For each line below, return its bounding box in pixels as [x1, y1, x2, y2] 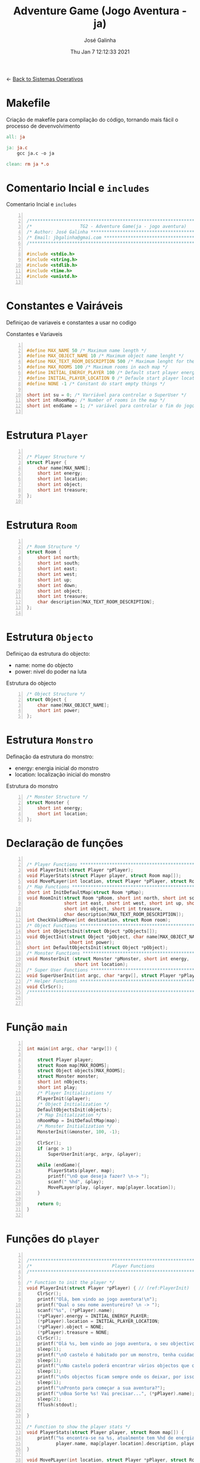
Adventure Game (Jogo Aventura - [12, 4, 187, 18]
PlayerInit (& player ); [37, 1095, 91, 1101]
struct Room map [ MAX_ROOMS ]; [37, 1062, 110, 1069]
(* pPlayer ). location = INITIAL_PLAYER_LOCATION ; [37, 1319, 161, 1325]
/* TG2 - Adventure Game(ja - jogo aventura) [26, 224, 187, 230]
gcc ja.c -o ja [17, 150, 55, 156]
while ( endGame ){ [37, 1162, 80, 1168]
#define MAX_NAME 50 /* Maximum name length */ [26, 347, 147, 353]
